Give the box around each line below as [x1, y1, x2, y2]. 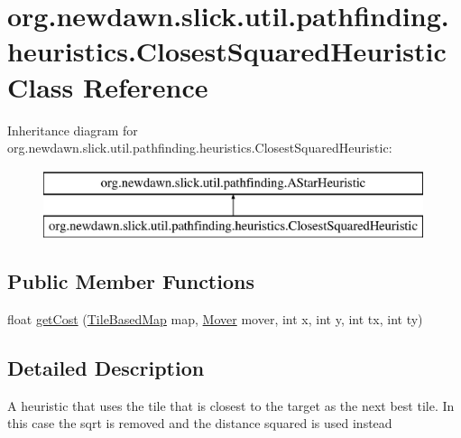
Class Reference [7, 68, 208, 105]
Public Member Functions [7, 267, 254, 295]
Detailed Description [7, 354, 205, 382]
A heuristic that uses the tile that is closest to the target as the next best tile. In [7, 396, 455, 415]
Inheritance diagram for [7, 120, 138, 139]
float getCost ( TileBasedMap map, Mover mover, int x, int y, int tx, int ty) [7, 310, 423, 329]
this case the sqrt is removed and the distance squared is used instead [7, 414, 392, 433]
